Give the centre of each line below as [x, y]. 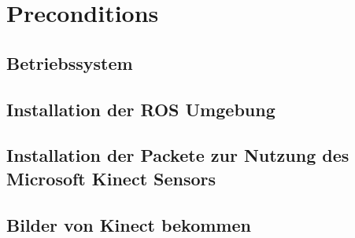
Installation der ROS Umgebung [141, 109]
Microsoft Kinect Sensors [111, 178]
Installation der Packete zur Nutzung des [178, 155]
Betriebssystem [70, 62]
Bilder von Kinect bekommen [129, 224]
